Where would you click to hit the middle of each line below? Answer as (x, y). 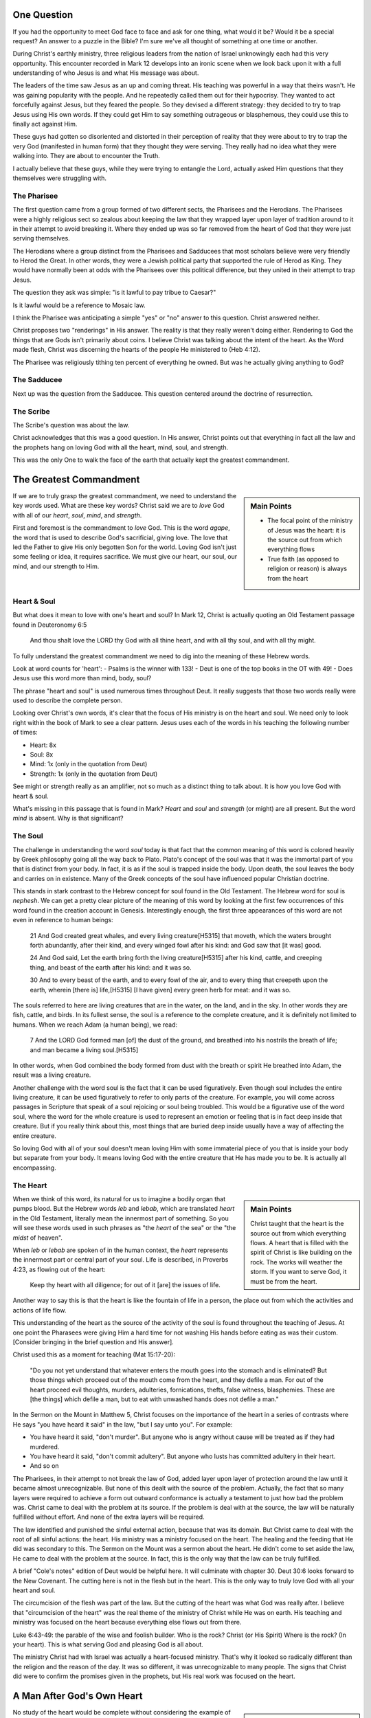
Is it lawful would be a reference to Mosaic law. (79, 305)
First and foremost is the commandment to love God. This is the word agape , (121, 528)
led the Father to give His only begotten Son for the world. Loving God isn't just (125, 547)
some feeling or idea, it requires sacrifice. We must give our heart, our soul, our (125, 557)
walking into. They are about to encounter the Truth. (87, 156)
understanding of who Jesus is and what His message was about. (106, 73)
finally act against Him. (45, 124)
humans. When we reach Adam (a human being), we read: (95, 1025)
